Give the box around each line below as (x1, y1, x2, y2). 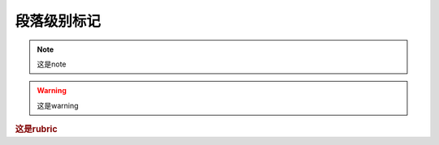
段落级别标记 (15, 12, 102, 30)
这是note (37, 59, 67, 69)
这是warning (37, 100, 79, 110)
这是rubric (15, 124, 58, 135)
